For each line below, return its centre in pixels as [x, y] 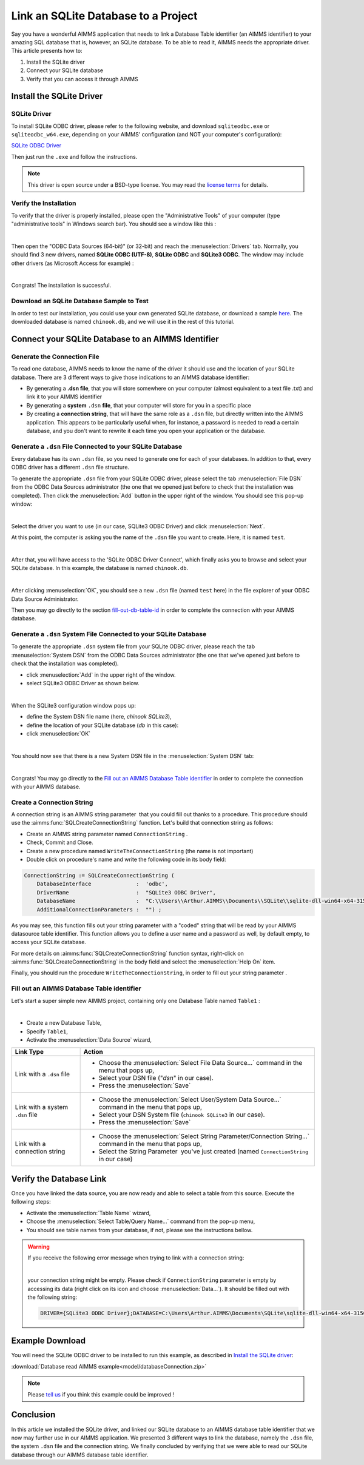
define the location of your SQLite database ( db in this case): [103, 725]
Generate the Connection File [55, 357]
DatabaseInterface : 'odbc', [102, 884]
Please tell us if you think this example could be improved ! [101, 1394]
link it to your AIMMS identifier [64, 397]
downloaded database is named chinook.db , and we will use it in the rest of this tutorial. [123, 322]
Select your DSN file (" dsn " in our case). [156, 1078]
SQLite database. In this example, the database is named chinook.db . [99, 568]
